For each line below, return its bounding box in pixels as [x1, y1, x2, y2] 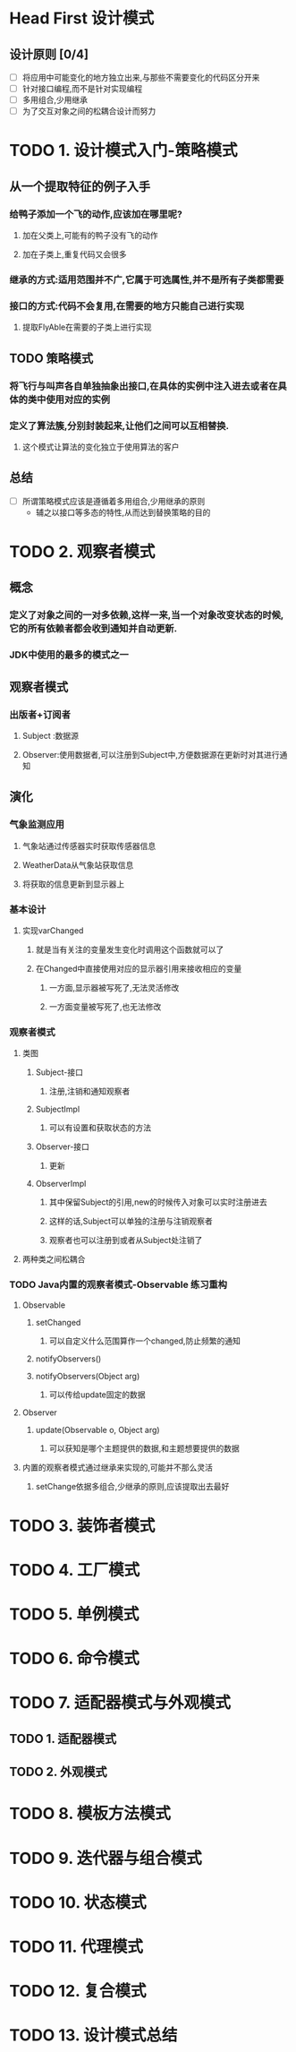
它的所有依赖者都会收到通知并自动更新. [9, 622, 177, 635]
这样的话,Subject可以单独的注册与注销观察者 [48, 1215, 213, 1227]
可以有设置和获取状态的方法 [48, 1122, 152, 1133]
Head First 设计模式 [9, 8, 155, 29]
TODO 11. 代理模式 [9, 1936, 144, 1957]
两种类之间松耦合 [21, 1254, 86, 1265]
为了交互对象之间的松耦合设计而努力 [21, 106, 156, 116]
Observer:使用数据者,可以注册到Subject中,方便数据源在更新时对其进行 [21, 749, 280, 760]
